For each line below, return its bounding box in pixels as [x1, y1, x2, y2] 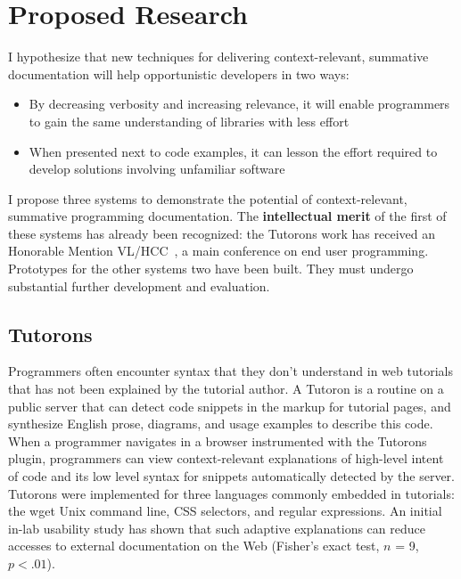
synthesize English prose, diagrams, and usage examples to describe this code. [8, 414, 433, 433]
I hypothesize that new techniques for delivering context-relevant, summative [8, 47, 429, 66]
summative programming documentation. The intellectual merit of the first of [8, 207, 447, 225]
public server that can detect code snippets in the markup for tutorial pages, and [8, 396, 451, 415]
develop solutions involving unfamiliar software [29, 159, 285, 178]
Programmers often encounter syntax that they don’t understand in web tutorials [8, 362, 453, 380]
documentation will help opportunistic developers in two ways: [8, 64, 350, 83]
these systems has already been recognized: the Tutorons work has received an [8, 224, 436, 242]
